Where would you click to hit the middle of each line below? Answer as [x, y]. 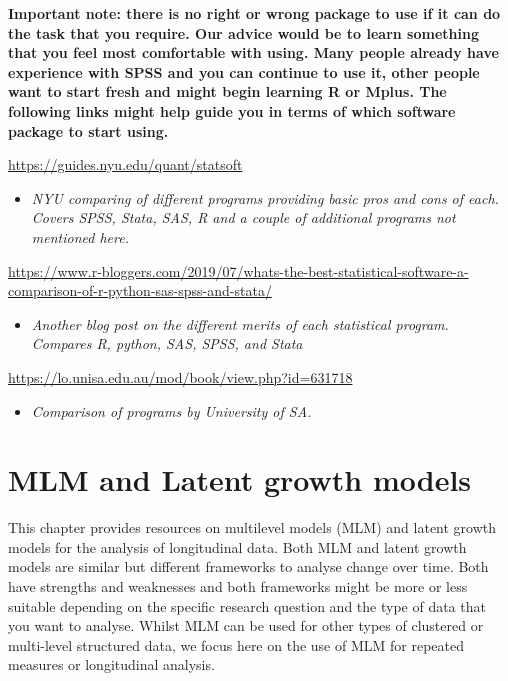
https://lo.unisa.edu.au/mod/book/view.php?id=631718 [180, 376]
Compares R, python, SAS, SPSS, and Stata [167, 343]
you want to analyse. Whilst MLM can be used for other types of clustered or [246, 625]
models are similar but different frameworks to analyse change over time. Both [248, 566]
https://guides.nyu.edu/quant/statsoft [125, 164]
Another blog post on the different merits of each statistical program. [240, 323]
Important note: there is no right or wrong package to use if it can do [254, 13]
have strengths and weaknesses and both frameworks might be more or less [238, 586]
